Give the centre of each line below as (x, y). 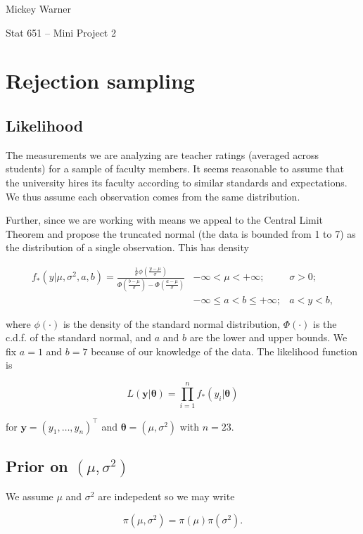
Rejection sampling (100, 81)
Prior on (37, 466)
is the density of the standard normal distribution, (171, 323)
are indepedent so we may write (166, 496)
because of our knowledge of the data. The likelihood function (224, 351)
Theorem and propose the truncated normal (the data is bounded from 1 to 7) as (181, 233)
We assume (30, 496)
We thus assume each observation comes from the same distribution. (153, 196)
